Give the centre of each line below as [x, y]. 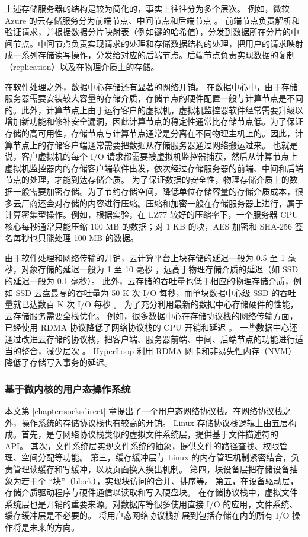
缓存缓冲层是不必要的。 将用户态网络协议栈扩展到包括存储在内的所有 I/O [147, 515]
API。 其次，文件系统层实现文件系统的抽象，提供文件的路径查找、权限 [142, 445]
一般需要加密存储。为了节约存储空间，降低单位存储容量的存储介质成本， [154, 191]
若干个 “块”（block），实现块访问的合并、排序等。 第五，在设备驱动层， [160, 480]
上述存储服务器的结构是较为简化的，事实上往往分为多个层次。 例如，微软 [147, 8]
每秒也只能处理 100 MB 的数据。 [76, 238]
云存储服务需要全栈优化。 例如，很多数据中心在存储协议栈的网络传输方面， [151, 315]
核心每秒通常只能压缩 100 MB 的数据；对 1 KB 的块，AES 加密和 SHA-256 [149, 226]
